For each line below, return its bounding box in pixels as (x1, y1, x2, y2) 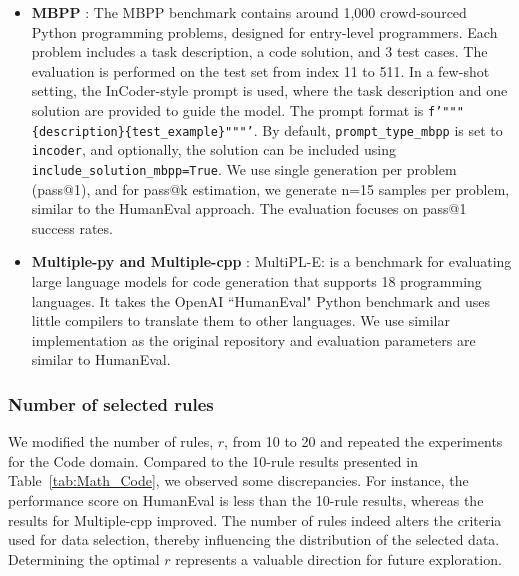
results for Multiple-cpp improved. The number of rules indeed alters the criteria (8, 509, 502, 530)
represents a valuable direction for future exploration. (175, 548, 502, 569)
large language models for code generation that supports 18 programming (31, 270, 482, 291)
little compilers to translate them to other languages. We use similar (31, 310, 450, 331)
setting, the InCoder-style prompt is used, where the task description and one (31, 80, 508, 101)
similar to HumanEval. (31, 349, 171, 370)
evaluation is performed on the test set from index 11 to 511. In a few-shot (31, 60, 490, 81)
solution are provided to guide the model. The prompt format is (31, 99, 424, 120)
